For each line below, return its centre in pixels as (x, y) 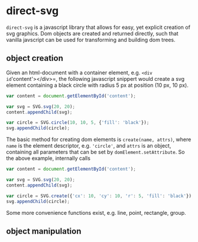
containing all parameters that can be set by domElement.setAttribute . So (95, 152)
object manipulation (44, 231)
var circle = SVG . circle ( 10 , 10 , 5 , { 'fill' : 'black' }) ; (78, 123)
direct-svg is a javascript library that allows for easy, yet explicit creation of (98, 27)
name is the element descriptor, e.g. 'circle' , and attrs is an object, (89, 146)
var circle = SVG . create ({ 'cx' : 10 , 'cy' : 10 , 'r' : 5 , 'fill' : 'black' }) (99, 196)
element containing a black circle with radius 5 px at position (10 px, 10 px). (98, 85)
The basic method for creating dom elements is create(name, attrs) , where (99, 139)
